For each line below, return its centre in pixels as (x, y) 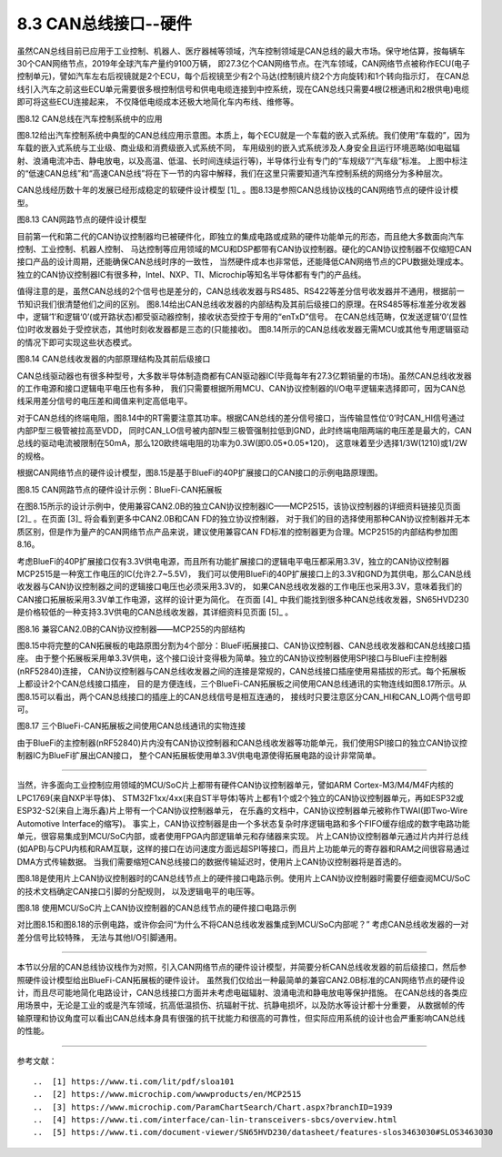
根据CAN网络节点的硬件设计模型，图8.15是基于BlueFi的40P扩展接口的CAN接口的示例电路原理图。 (200, 472)
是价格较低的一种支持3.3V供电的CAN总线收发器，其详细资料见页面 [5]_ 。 (155, 612)
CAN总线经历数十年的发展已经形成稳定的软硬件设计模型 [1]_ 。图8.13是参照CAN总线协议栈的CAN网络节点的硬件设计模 (238, 190)
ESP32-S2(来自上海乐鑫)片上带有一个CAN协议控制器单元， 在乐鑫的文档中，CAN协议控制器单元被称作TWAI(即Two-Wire (242, 811)
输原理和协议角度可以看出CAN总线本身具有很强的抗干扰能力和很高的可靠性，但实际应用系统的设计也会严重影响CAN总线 (241, 1018)
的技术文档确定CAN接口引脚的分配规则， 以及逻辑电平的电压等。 (138, 891)
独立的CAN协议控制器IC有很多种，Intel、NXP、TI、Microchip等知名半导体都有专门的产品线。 (191, 274)
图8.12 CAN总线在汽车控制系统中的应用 (90, 118)
